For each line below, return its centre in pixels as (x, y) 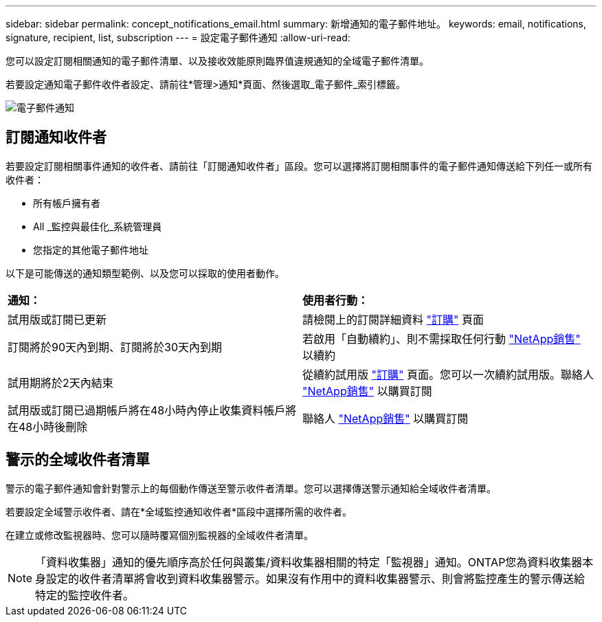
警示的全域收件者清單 (78, 460)
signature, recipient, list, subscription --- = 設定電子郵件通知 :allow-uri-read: (178, 37)
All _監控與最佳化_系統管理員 (98, 226)
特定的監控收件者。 (85, 595)
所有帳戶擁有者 (67, 203)
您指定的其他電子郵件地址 (91, 249)
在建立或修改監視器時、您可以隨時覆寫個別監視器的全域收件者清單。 (159, 535)
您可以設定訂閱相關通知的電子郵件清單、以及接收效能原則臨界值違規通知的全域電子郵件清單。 (217, 61)
